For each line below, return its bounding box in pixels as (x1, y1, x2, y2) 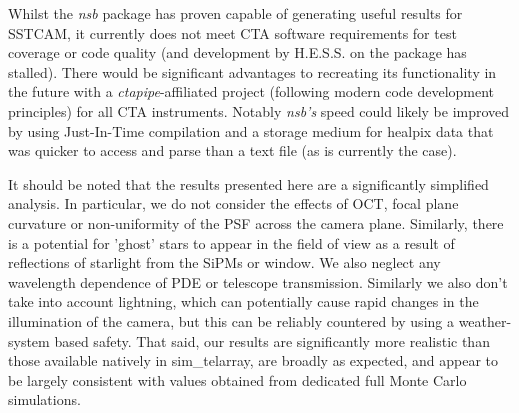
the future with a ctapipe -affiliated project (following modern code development (8, 81, 495, 102)
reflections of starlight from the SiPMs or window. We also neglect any (8, 252, 441, 273)
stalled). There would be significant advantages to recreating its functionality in (8, 61, 497, 82)
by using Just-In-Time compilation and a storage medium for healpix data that (8, 120, 494, 141)
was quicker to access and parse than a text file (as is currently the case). (8, 140, 457, 161)
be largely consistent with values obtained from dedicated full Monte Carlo (8, 369, 467, 390)
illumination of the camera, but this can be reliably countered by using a (8, 310, 454, 331)
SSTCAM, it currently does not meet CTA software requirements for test (8, 22, 457, 43)
